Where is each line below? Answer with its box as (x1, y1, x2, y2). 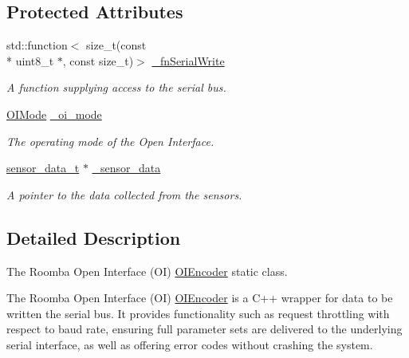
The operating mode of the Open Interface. (6, 132, 214, 149)
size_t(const (86, 37, 147, 53)
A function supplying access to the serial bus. (6, 79, 226, 96)
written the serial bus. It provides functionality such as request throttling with (6, 305, 390, 321)
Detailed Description (6, 225, 181, 250)
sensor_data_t (6, 159, 80, 176)
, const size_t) (62, 52, 134, 69)
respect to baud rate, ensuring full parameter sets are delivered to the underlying (6, 321, 403, 337)
